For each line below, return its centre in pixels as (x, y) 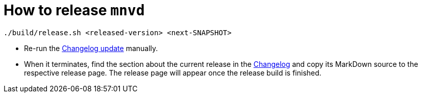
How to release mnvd (74, 10)
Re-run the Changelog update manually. (91, 48)
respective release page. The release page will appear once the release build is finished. (173, 72)
